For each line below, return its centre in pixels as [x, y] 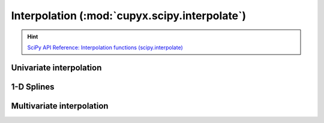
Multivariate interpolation [60, 106]
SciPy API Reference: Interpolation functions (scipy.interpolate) [105, 47]
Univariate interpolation [56, 67]
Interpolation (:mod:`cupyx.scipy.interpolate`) [129, 16]
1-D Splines [33, 87]
